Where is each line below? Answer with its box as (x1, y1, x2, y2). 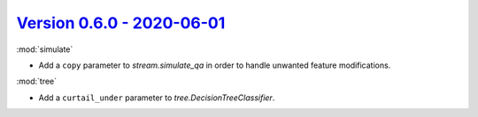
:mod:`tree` (16, 76, 58, 87)
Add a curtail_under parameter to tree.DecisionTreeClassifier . (38, 92, 275, 103)
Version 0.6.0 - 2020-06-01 (16, 13, 226, 33)
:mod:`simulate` (16, 44, 73, 55)
